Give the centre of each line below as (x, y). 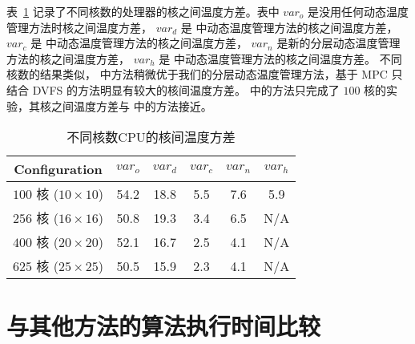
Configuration (58, 169)
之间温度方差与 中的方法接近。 (131, 105)
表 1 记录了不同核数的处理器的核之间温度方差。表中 (143, 11)
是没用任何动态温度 (359, 11)
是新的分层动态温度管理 (338, 43)
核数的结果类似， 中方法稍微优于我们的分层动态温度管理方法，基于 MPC (197, 74)
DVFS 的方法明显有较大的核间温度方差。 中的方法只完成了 (186, 89)
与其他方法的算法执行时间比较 (164, 326)
